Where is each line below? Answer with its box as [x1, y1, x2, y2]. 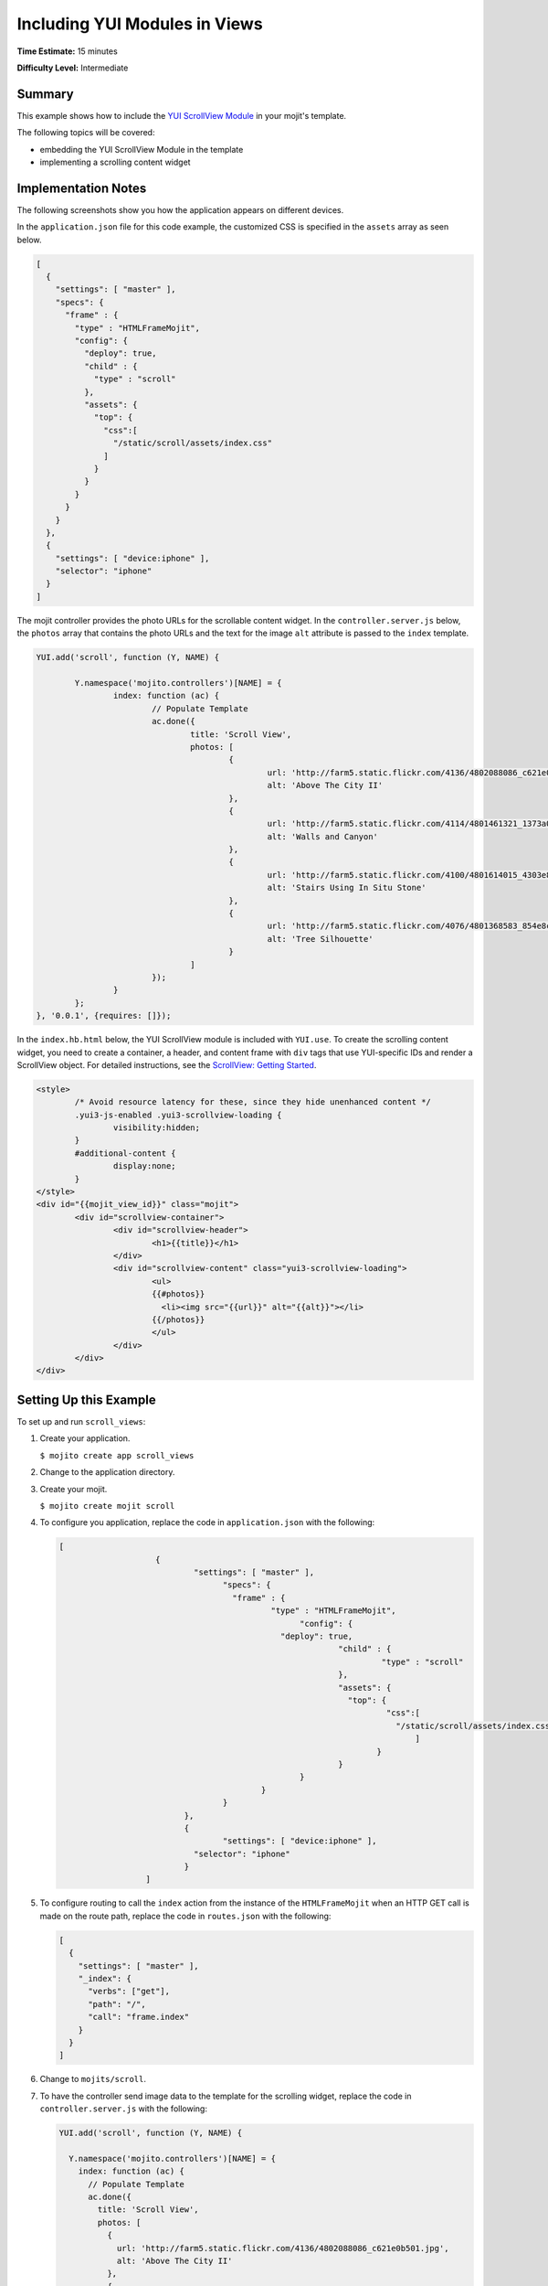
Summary [16, 86, 74, 101]
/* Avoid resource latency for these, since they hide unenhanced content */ [74, 1097, 431, 1107]
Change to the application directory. [39, 1467, 175, 1478]
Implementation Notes [16, 180, 147, 196]
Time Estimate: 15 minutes [16, 46, 118, 57]
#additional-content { [74, 1148, 177, 1159]
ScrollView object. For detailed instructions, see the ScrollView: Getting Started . [16, 1059, 317, 1070]
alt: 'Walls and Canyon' [267, 831, 379, 841]
